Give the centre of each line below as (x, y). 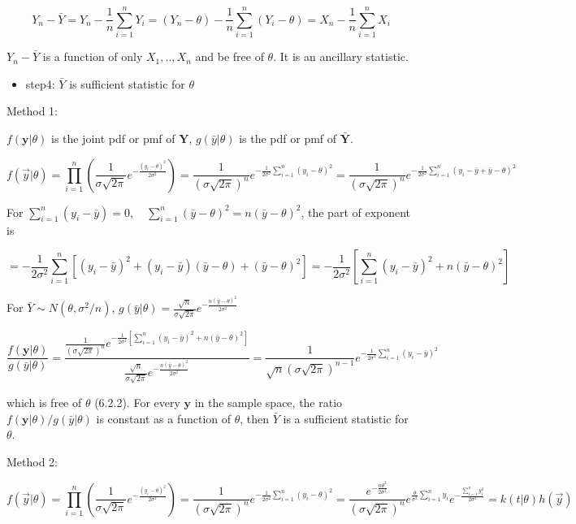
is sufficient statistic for (127, 83)
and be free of (230, 56)
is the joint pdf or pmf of (113, 138)
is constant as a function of (164, 418)
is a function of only (93, 56)
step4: (40, 83)
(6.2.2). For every (137, 403)
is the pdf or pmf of (288, 138)
